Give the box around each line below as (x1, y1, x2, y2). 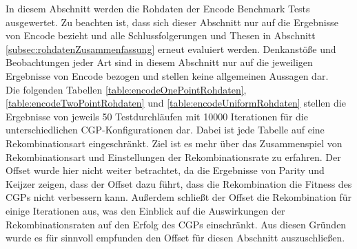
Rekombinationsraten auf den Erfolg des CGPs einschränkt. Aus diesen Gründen (6, 217, 347, 231)
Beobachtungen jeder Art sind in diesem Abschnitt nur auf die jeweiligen (6, 55, 313, 69)
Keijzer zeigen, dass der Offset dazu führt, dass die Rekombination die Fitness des (6, 176, 352, 191)
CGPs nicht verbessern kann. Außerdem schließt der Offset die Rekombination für (6, 190, 351, 204)
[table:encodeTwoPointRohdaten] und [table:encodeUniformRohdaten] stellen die (6, 96, 346, 110)
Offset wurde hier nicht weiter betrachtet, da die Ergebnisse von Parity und (6, 163, 325, 177)
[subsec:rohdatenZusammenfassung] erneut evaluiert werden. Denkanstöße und (6, 41, 336, 56)
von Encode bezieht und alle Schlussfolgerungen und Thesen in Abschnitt (6, 28, 316, 43)
